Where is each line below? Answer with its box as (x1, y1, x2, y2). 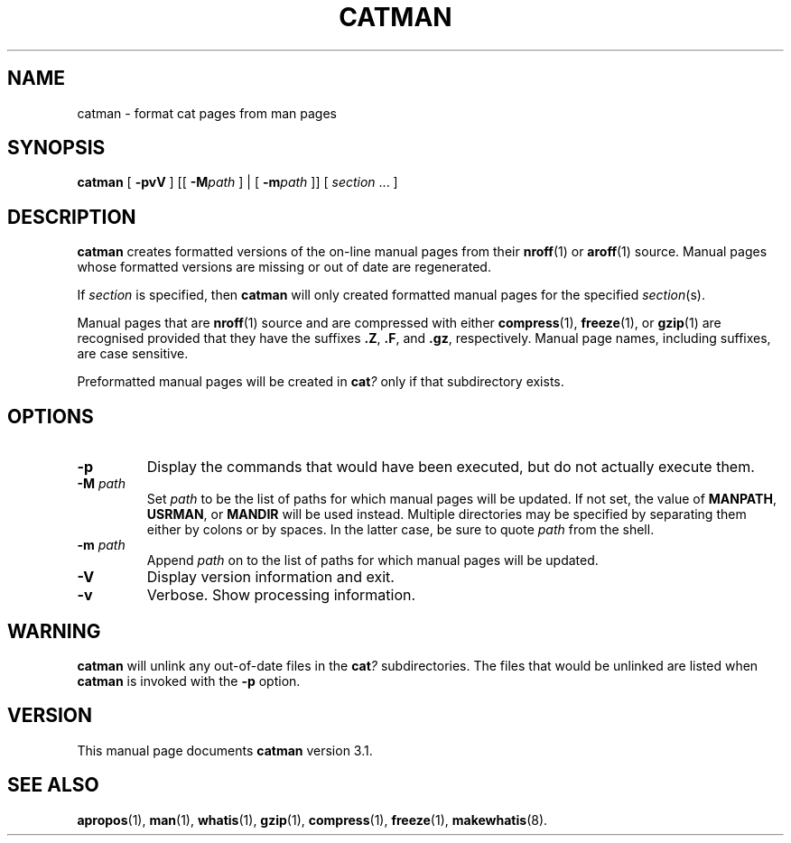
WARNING (7, 619, 101, 643)
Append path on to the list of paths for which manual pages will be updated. (146, 552, 599, 569)
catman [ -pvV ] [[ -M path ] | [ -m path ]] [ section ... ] (77, 174, 398, 190)
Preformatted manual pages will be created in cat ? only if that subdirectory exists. (77, 374, 564, 390)
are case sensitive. (77, 346, 189, 362)
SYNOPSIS (7, 136, 106, 160)
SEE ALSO (7, 774, 99, 797)
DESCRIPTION (7, 205, 136, 228)
